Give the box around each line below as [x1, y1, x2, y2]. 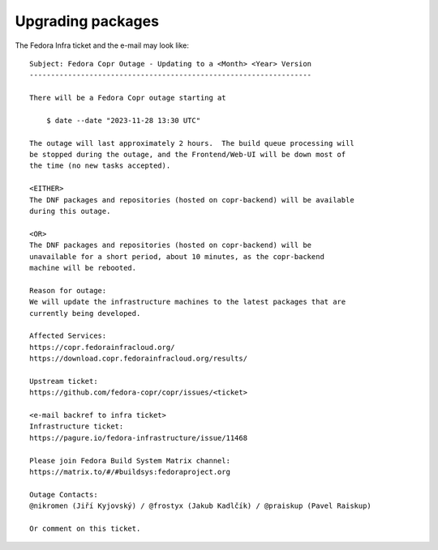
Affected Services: [29, 331, 107, 340]
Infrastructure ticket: [29, 422, 124, 431]
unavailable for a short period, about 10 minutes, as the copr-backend [29, 252, 324, 261]
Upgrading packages [15, 12, 160, 30]
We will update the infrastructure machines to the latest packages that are [29, 297, 346, 307]
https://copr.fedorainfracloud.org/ [29, 343, 175, 352]
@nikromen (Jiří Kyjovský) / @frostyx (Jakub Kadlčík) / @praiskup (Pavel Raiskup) [29, 501, 372, 510]
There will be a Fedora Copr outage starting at [29, 93, 226, 103]
